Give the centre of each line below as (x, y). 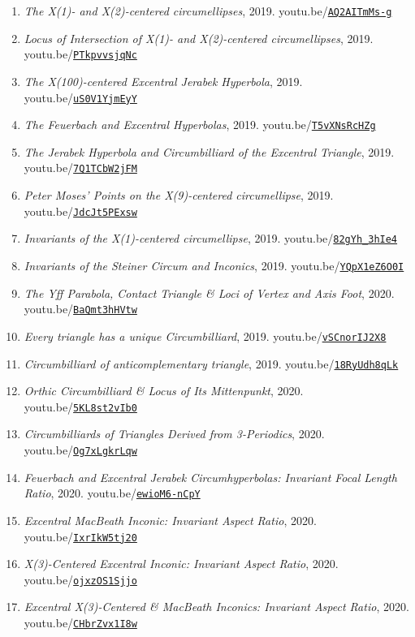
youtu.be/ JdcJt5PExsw (80, 211)
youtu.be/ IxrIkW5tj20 (80, 536)
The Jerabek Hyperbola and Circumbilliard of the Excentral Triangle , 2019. (209, 151)
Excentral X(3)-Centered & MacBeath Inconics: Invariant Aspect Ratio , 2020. (216, 607)
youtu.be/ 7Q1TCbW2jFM (80, 168)
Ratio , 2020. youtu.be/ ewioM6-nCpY (112, 493)
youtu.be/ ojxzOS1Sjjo (80, 579)
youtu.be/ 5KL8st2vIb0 (80, 406)
